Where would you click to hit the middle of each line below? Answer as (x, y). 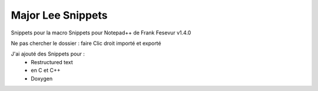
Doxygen (42, 78)
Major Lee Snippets (59, 15)
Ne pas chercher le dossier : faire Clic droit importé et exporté (86, 43)
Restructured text (52, 62)
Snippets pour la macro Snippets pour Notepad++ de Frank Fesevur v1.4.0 (101, 33)
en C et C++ (46, 71)
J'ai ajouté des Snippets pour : (48, 54)
